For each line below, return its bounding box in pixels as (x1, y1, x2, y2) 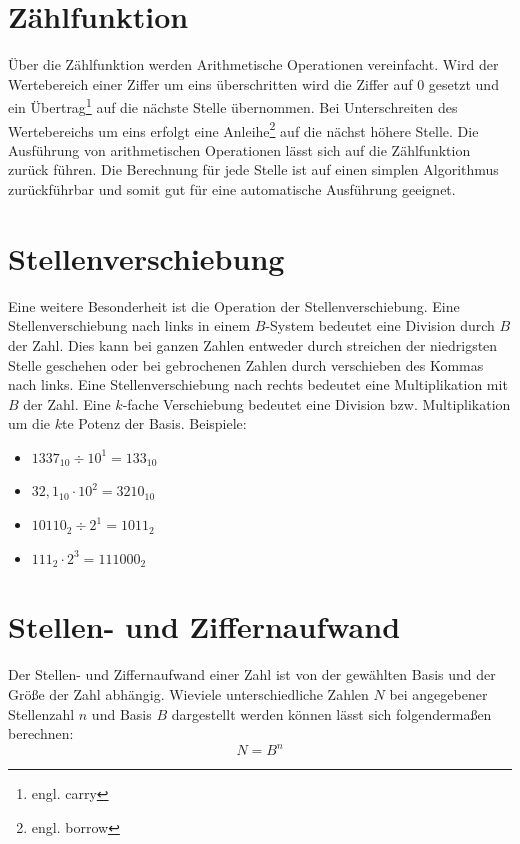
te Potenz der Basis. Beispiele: (61, 413, 247, 434)
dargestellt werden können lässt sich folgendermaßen (171, 703, 492, 724)
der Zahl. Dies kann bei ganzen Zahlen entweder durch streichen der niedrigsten (8, 334, 498, 355)
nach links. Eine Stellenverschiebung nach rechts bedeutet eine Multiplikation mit (8, 374, 508, 395)
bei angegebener (389, 683, 488, 704)
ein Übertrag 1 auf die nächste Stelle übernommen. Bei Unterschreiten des (8, 94, 458, 117)
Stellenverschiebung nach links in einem (8, 315, 251, 336)
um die (8, 413, 50, 434)
